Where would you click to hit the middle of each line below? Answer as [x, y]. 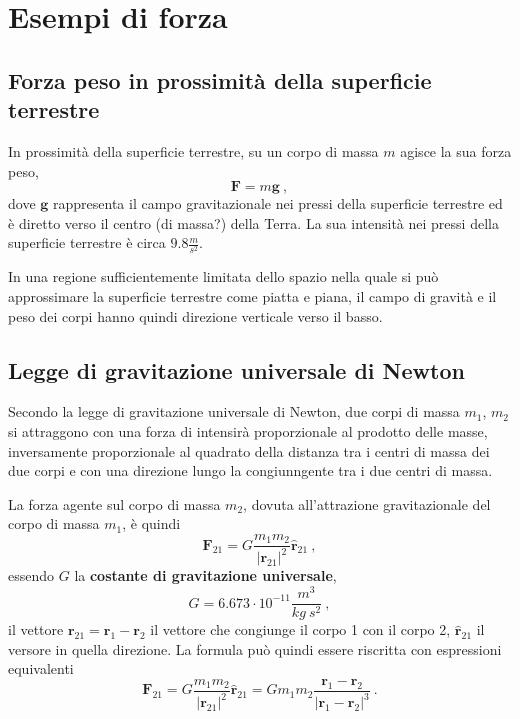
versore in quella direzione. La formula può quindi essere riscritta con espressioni [255, 648]
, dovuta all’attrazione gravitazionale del [367, 503]
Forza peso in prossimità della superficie [220, 79]
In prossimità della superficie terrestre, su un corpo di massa [193, 150]
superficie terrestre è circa [87, 242]
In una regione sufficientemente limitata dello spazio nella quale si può [223, 276]
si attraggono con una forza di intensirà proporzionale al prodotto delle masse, [248, 431]
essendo [31, 575]
